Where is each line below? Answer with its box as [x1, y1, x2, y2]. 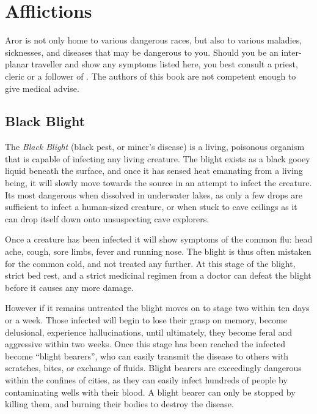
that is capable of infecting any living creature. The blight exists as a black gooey [5, 152, 310, 165]
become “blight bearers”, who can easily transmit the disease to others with [5, 349, 289, 362]
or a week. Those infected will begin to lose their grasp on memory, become [5, 314, 287, 326]
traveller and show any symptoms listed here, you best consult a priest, [31, 58, 298, 70]
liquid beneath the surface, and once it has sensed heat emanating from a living [5, 164, 303, 177]
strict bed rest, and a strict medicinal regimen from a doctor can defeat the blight [5, 269, 312, 282]
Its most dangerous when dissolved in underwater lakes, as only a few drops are [5, 188, 302, 201]
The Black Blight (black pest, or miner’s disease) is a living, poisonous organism [5, 140, 305, 153]
